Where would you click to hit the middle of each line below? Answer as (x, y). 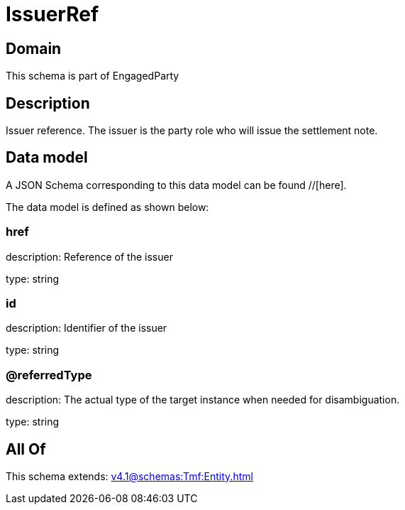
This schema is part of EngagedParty (93, 76)
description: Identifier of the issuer (87, 328)
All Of (26, 449)
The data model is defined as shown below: (107, 207)
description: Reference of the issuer (89, 256)
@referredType (49, 375)
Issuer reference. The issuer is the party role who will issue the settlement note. (192, 131)
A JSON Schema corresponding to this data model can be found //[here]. (176, 185)
